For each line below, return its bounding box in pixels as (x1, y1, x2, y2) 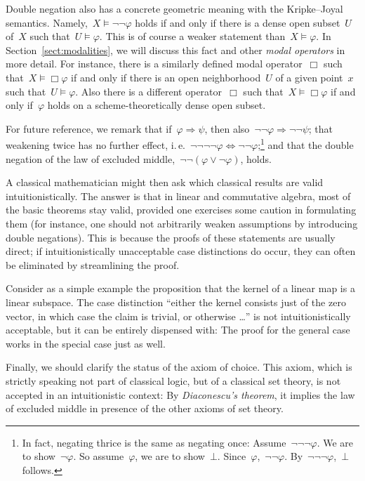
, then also (204, 121, 250, 136)
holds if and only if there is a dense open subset (135, 15, 340, 29)
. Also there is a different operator (75, 84, 223, 98)
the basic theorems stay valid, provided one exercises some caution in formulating (6, 202, 357, 217)
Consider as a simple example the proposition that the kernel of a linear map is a (6, 281, 355, 296)
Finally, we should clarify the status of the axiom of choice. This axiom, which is (6, 360, 352, 374)
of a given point (275, 70, 343, 84)
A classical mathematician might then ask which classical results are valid (6, 175, 324, 190)
